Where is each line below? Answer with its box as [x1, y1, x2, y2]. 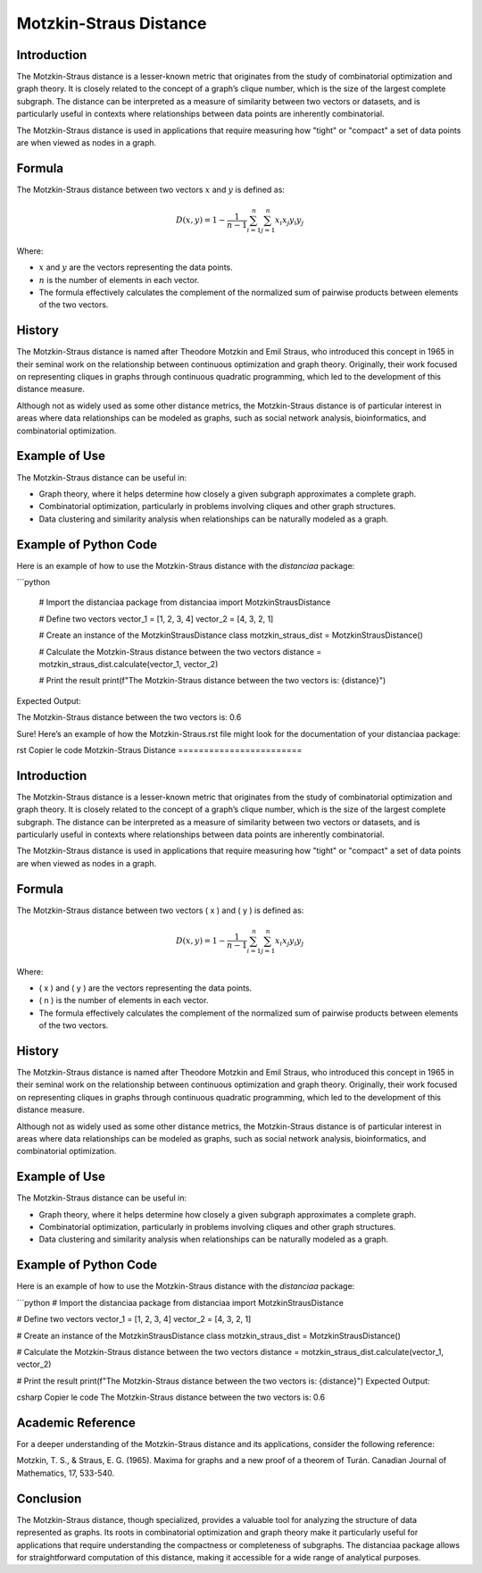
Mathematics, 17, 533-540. [16, 1468, 115, 1478]
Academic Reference [16, 1415, 136, 1430]
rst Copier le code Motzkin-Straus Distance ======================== [16, 744, 303, 755]
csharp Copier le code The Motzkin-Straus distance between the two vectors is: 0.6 [16, 1392, 326, 1402]
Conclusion [16, 1491, 82, 1506]
